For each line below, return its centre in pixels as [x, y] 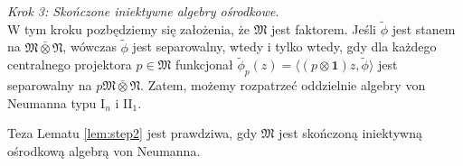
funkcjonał [204, 65]
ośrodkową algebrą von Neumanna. [104, 151]
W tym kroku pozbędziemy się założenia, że [129, 28]
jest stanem [424, 28]
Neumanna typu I [57, 102]
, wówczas [90, 46]
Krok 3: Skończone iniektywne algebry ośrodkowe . [143, 11]
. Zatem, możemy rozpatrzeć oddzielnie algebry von [283, 85]
